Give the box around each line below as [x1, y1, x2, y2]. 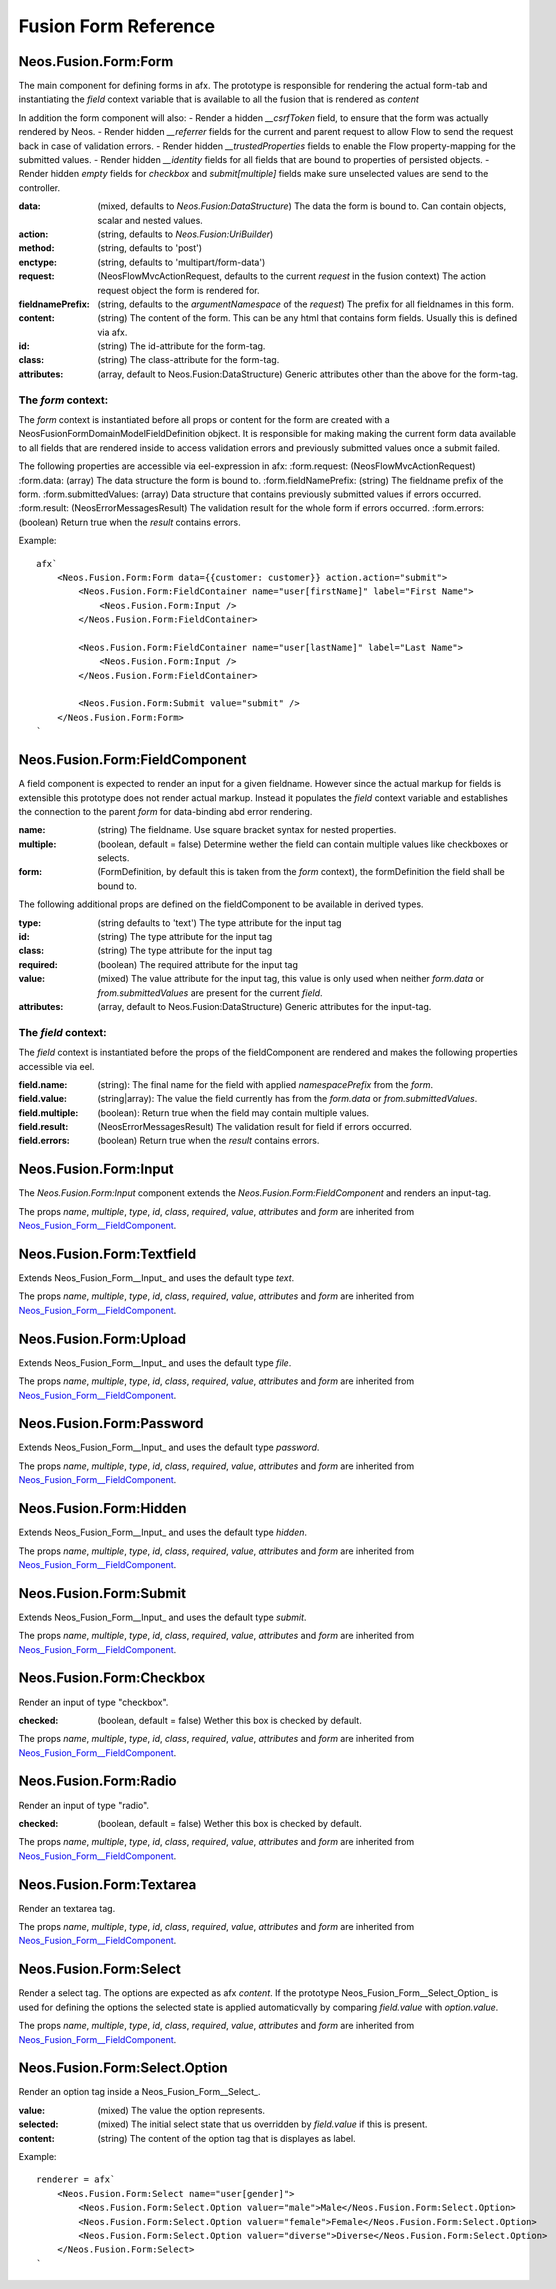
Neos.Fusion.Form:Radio [18, 1773, 177, 1790]
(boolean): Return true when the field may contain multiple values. [97, 1106, 370, 1119]
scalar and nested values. [97, 214, 204, 226]
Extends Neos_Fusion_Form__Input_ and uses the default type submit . [18, 1611, 307, 1623]
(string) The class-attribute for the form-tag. [97, 354, 280, 366]
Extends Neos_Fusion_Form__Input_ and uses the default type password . [18, 1441, 320, 1454]
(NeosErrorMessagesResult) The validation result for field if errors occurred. [97, 1121, 412, 1133]
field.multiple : [18, 1106, 79, 1119]
